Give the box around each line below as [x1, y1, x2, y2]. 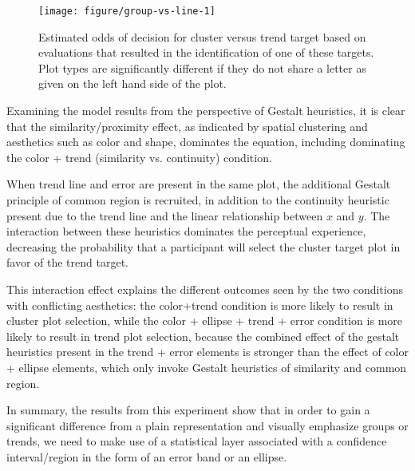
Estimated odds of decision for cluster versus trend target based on [38, 28, 366, 45]
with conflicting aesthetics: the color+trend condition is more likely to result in [6, 296, 393, 313]
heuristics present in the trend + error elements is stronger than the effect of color [6, 343, 409, 360]
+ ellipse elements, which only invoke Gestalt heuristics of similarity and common [6, 358, 407, 375]
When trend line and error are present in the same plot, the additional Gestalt [6, 176, 391, 192]
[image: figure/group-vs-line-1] [38, 6, 215, 17]
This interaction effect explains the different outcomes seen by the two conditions [6, 280, 404, 297]
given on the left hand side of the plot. [38, 75, 227, 92]
